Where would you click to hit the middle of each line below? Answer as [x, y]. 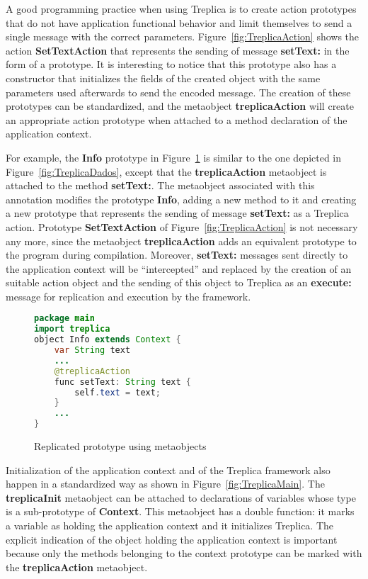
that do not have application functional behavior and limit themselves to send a [179, 22]
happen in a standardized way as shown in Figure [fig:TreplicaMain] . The [165, 484]
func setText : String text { [122, 382]
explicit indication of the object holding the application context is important [172, 539]
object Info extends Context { [108, 340]
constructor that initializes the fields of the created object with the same [163, 78]
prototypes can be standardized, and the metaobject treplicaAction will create [180, 106]
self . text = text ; [118, 392]
